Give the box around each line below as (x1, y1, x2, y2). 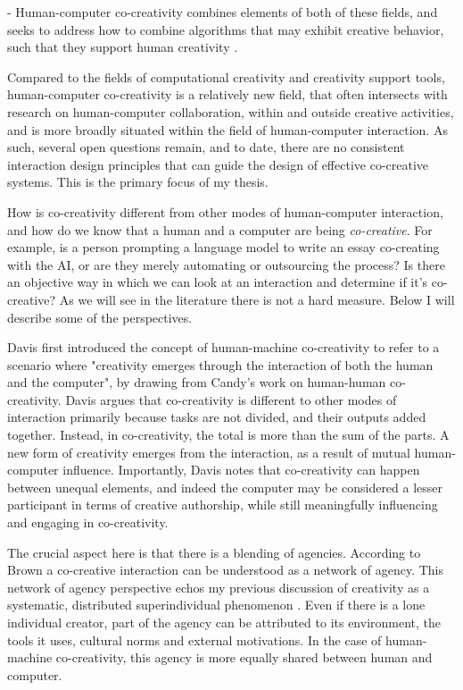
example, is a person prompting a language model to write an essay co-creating (7, 238, 440, 257)
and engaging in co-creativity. (7, 513, 169, 532)
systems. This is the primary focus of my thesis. (7, 172, 269, 191)
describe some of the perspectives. (7, 307, 193, 326)
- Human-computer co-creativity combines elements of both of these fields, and (7, 3, 438, 21)
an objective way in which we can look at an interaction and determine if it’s (7, 273, 428, 291)
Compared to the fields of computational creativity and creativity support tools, (7, 67, 445, 86)
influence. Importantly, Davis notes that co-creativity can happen (62, 460, 420, 479)
